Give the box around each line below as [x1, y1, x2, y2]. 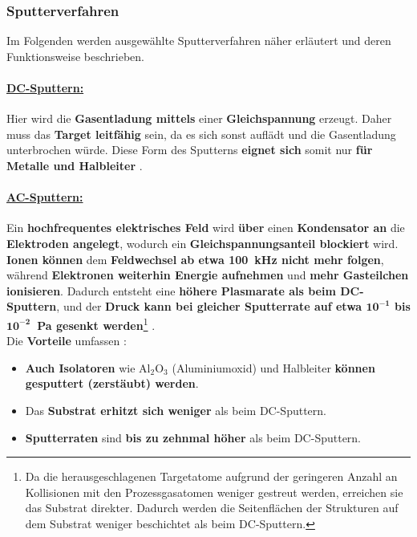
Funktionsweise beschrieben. [6, 47, 144, 64]
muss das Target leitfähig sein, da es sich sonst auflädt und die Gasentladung [6, 125, 396, 142]
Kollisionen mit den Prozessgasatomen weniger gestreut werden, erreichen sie [25, 483, 403, 500]
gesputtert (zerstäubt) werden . [25, 375, 199, 392]
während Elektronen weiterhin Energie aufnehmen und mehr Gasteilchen [6, 266, 409, 283]
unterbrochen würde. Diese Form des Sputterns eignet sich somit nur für [6, 141, 373, 158]
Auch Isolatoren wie [25, 359, 136, 376]
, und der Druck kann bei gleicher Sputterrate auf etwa [56, 298, 362, 315]
